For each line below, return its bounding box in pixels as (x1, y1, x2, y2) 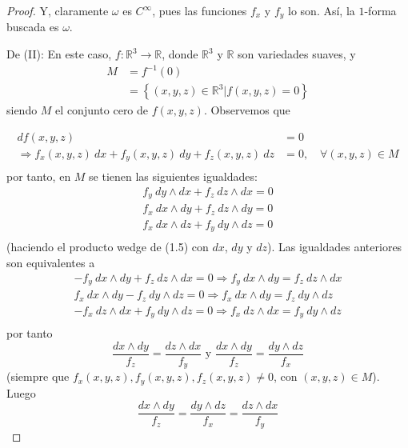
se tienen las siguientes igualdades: (89, 168, 258, 185)
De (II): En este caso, (6, 46, 112, 62)
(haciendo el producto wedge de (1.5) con (6, 238, 209, 255)
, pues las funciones (152, 2, 247, 18)
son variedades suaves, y (238, 46, 356, 62)
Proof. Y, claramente (6, 2, 109, 18)
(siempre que (6, 368, 70, 385)
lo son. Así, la (288, 2, 355, 18)
